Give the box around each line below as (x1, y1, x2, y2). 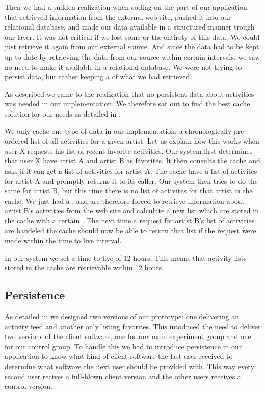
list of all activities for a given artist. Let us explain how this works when (30, 135, 259, 146)
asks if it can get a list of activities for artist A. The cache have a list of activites (5, 165, 257, 176)
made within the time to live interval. (5, 235, 122, 246)
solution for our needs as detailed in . (5, 108, 121, 119)
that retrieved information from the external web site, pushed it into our (5, 11, 231, 22)
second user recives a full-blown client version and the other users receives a (5, 371, 241, 381)
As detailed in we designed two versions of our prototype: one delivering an (5, 311, 240, 322)
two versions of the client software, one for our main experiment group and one (5, 331, 251, 342)
